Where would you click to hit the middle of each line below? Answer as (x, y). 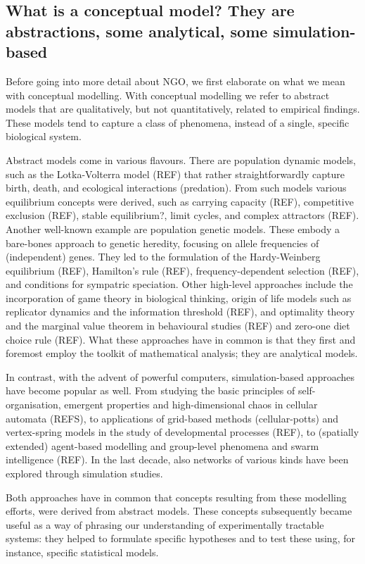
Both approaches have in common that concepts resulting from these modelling (176, 497)
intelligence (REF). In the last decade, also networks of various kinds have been (177, 459)
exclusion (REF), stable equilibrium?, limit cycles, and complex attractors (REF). (182, 215)
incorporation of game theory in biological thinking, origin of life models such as (179, 297)
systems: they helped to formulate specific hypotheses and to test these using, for (180, 538)
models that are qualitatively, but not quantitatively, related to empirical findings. (183, 109)
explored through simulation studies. (84, 474)
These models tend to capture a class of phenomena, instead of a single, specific (178, 122)
